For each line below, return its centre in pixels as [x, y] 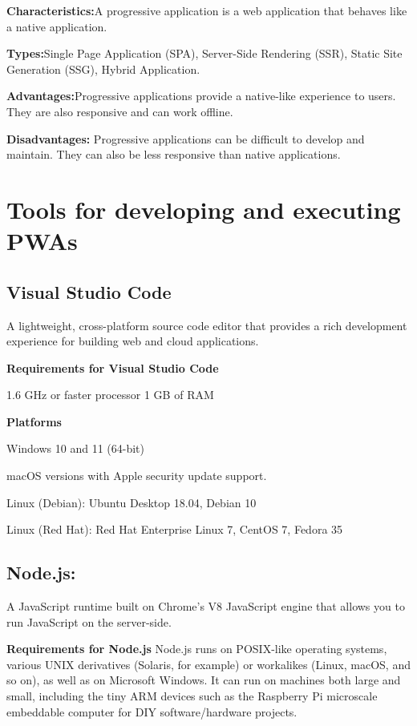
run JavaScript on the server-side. [89, 621]
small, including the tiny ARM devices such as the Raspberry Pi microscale [192, 696]
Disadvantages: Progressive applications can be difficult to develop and [186, 138]
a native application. [57, 26]
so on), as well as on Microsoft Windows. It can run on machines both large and [204, 680]
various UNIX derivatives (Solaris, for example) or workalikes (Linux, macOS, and [208, 664]
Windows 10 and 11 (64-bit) [75, 448]
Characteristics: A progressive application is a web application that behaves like [207, 10]
